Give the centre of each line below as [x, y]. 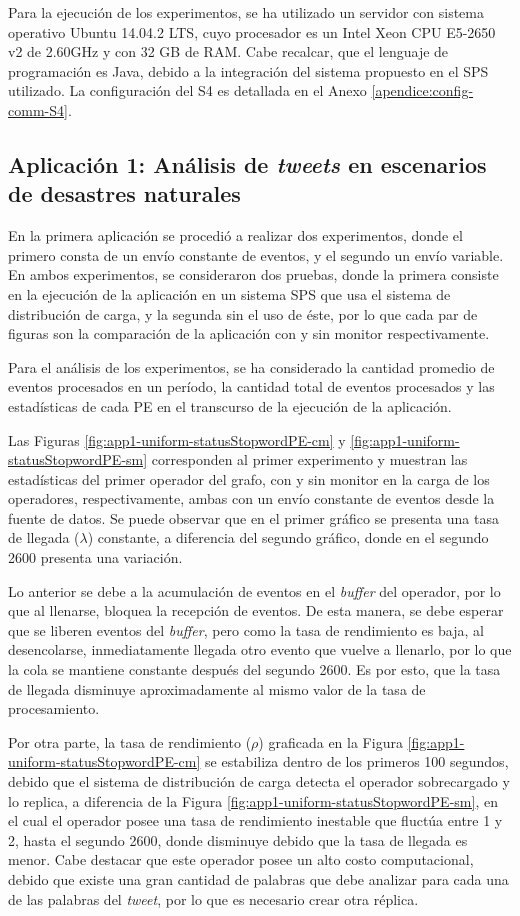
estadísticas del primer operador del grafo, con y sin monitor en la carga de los [249, 478]
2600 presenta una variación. [95, 557]
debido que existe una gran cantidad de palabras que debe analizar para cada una [258, 878]
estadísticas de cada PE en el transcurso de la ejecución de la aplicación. [230, 405]
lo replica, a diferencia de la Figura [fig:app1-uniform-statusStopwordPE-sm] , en [253, 800]
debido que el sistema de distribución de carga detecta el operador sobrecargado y [259, 781]
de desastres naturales [124, 193]
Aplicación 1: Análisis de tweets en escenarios [247, 163]
